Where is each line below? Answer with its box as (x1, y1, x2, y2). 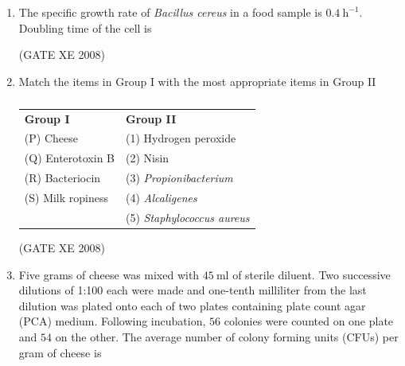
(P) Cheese (24, 130, 78, 146)
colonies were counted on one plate (224, 313, 394, 329)
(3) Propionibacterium (126, 169, 233, 186)
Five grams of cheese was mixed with (18, 266, 200, 282)
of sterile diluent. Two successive (232, 266, 391, 282)
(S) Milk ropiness (24, 189, 109, 205)
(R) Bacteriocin (24, 169, 101, 186)
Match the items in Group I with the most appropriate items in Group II (18, 72, 376, 89)
